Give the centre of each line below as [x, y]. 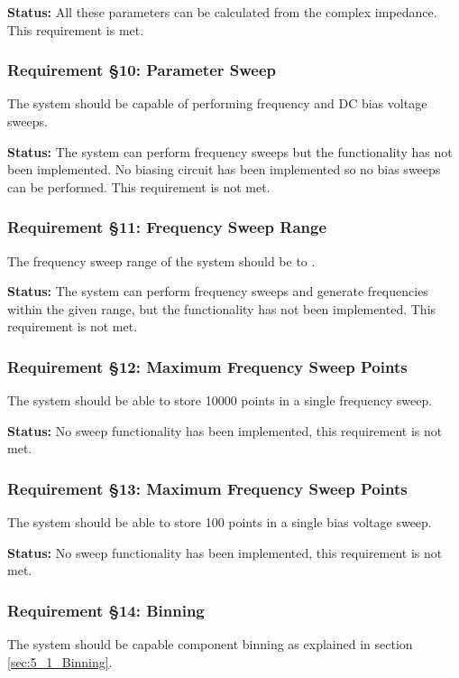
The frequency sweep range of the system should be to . [161, 260]
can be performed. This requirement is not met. [139, 186]
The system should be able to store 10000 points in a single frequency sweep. [220, 400]
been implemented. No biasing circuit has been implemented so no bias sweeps [224, 169]
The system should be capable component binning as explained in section [210, 644]
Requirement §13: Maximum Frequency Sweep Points [207, 488]
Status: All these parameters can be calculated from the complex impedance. [222, 12]
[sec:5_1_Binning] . [60, 661]
